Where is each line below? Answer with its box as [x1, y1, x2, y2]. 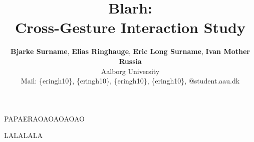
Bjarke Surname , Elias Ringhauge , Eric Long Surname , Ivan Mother [11, 46, 250, 56]
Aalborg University [101, 65, 160, 76]
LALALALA [4, 130, 43, 140]
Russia [119, 55, 142, 66]
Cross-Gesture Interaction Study [15, 17, 245, 37]
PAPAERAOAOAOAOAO [4, 113, 85, 123]
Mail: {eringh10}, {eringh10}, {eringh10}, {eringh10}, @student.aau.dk [21, 75, 240, 86]
